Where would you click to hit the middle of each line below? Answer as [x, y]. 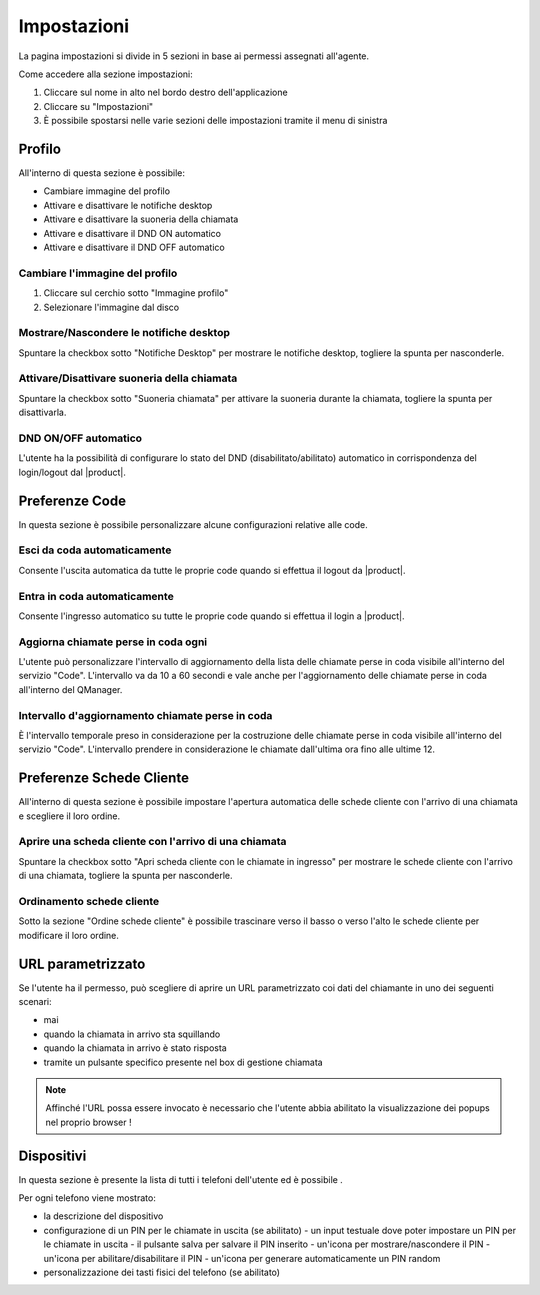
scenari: [35, 1001]
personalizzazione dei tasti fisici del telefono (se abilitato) [161, 1272]
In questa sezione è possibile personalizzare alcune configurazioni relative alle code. [193, 524]
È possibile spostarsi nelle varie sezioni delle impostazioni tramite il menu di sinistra [215, 121]
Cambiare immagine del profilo [106, 191]
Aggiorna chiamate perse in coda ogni [113, 642]
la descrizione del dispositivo [103, 1216]
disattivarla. [42, 412]
